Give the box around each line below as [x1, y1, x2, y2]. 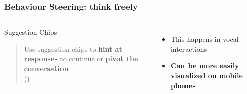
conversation [24, 63, 69, 73]
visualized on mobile [170, 70, 243, 80]
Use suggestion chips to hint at [24, 43, 122, 54]
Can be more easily [170, 60, 239, 71]
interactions [170, 43, 207, 54]
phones [170, 80, 196, 90]
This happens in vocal [170, 34, 239, 44]
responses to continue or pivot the [24, 53, 138, 64]
